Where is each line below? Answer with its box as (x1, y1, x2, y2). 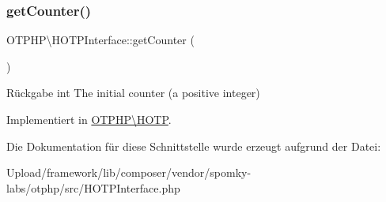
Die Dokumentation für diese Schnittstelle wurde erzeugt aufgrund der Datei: (6, 137, 381, 154)
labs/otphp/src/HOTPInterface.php (6, 179, 180, 196)
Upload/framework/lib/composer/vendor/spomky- (6, 164, 252, 181)
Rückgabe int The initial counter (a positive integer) (6, 84, 260, 101)
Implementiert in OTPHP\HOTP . (6, 111, 172, 127)
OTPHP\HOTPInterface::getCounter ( (6, 32, 195, 48)
